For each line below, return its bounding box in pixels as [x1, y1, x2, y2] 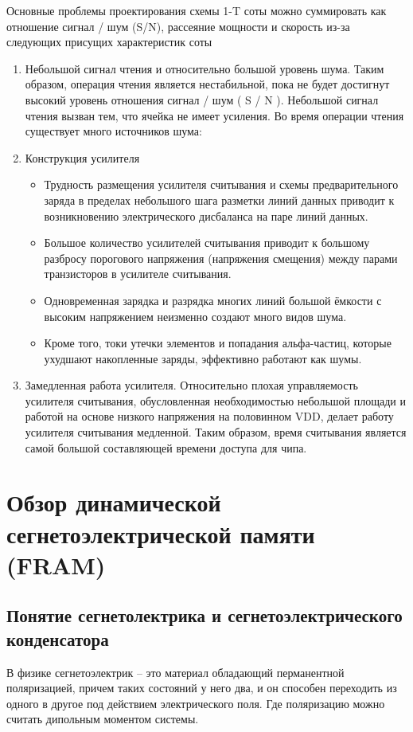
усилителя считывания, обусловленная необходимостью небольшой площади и [25, 392, 406, 409]
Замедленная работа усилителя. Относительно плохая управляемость [25, 377, 358, 393]
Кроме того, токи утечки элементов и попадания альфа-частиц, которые [44, 335, 392, 351]
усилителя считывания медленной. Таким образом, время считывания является [25, 424, 407, 440]
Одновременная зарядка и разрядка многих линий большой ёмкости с [44, 292, 382, 308]
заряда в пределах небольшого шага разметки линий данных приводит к [44, 191, 395, 208]
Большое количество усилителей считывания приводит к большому [44, 234, 370, 251]
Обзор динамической [6, 486, 221, 519]
